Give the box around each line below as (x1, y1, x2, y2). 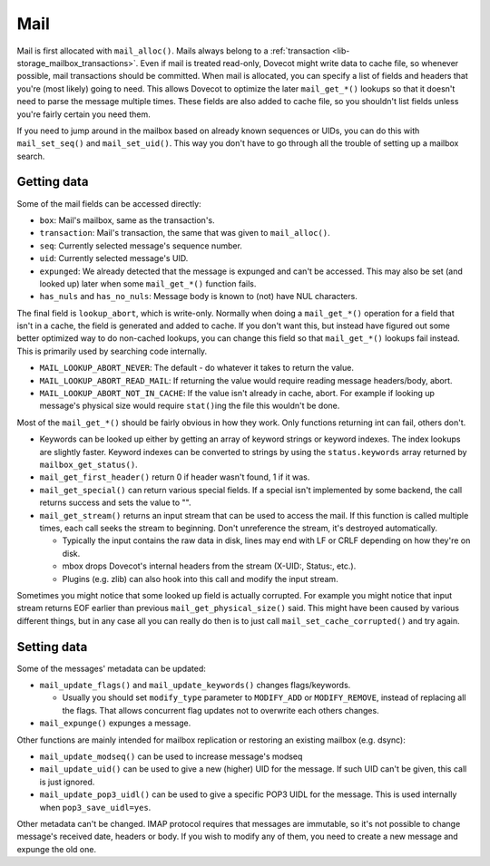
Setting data (16, 639, 88, 655)
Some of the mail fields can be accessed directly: (16, 198, 201, 209)
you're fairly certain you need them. (16, 109, 151, 120)
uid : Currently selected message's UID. (39, 253, 189, 264)
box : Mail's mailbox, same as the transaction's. (39, 214, 215, 226)
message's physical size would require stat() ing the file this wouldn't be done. (39, 400, 340, 412)
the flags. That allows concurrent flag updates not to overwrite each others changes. (62, 705, 380, 715)
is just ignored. (39, 776, 95, 787)
